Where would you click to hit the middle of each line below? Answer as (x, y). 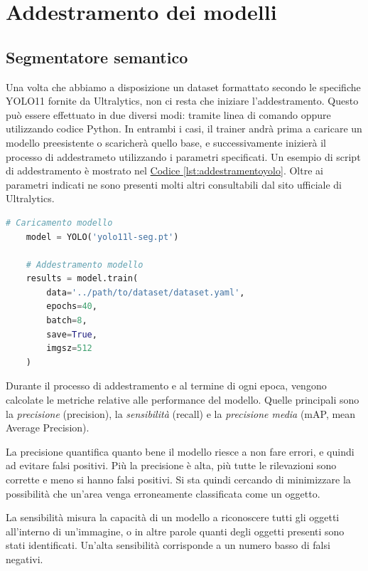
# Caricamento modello (59, 222)
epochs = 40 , (72, 307)
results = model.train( (82, 279)
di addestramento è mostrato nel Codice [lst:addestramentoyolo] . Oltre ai (164, 171)
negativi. (25, 559)
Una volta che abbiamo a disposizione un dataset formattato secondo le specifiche (183, 87)
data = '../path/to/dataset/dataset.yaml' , (146, 292)
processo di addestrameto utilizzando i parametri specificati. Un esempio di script (183, 156)
